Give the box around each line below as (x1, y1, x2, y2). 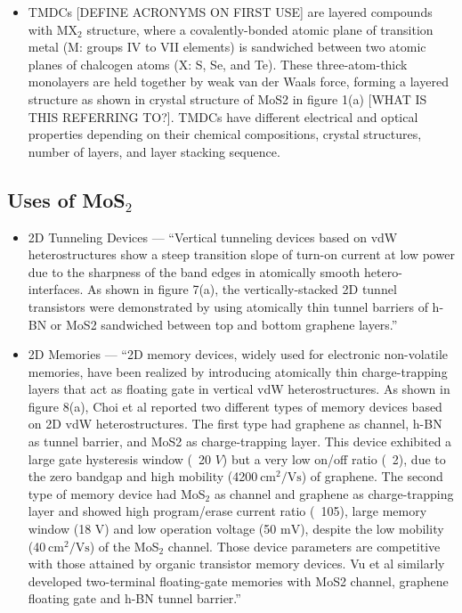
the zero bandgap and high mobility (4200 (28, 467, 258, 486)
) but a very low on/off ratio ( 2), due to (222, 449, 446, 468)
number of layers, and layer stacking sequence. (28, 142, 280, 160)
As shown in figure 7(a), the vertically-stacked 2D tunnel (87, 280, 397, 298)
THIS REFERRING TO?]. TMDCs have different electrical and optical (28, 107, 418, 126)
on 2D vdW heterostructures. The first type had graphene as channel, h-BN (28, 414, 442, 433)
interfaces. (28, 280, 84, 298)
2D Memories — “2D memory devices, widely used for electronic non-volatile (28, 345, 449, 364)
